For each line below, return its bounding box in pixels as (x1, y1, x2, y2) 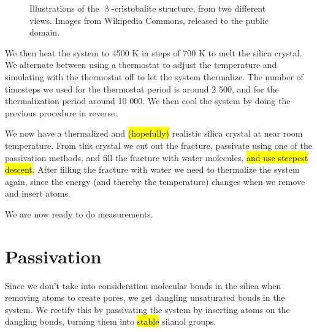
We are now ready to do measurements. (5, 207, 153, 220)
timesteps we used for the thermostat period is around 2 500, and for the (5, 82, 279, 95)
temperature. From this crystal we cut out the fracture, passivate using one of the (5, 138, 312, 151)
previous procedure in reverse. (5, 106, 118, 119)
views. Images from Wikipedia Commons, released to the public (29, 13, 269, 26)
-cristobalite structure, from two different (112, 2, 266, 14)
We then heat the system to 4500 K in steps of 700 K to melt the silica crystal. (5, 46, 302, 59)
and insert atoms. (5, 187, 71, 200)
